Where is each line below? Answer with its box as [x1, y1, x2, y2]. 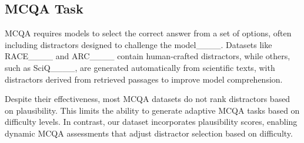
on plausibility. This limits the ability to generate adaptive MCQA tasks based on [5, 104, 300, 116]
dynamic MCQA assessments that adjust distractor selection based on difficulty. [5, 127, 293, 139]
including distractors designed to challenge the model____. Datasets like [5, 38, 272, 50]
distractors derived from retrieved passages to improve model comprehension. [5, 73, 283, 85]
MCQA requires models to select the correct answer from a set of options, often [5, 27, 292, 39]
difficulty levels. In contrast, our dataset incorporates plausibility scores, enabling [5, 115, 298, 128]
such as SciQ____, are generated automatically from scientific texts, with [5, 61, 275, 73]
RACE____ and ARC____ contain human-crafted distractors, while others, [5, 50, 290, 62]
